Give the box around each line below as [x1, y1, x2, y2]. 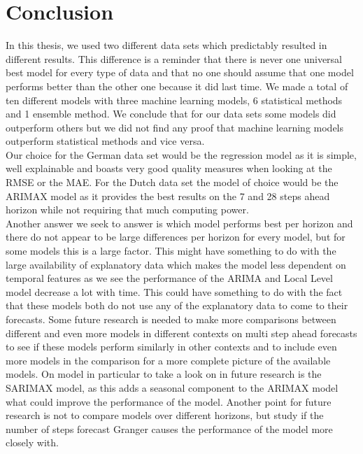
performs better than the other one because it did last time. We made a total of [6, 78, 348, 93]
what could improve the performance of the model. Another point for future [6, 394, 332, 409]
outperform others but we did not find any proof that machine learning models [6, 120, 344, 134]
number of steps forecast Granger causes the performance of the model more [6, 421, 333, 436]
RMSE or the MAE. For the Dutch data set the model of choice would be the [6, 175, 339, 190]
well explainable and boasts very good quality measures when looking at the [6, 161, 332, 176]
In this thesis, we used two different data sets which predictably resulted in [6, 38, 327, 52]
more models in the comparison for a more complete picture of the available [6, 353, 331, 367]
